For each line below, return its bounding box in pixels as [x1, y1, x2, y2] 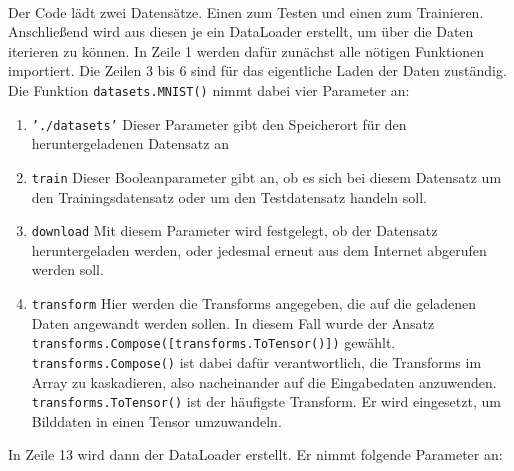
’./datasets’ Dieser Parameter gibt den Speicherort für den [31, 113, 407, 134]
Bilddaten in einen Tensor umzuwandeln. [31, 410, 282, 431]
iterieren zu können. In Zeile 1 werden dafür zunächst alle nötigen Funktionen [8, 40, 485, 61]
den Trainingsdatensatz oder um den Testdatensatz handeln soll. [31, 186, 428, 207]
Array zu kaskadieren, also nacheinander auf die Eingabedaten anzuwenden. [31, 371, 497, 392]
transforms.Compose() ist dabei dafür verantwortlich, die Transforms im [31, 351, 482, 372]
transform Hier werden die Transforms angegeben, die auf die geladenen [31, 292, 477, 313]
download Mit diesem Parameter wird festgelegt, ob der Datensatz [31, 220, 438, 241]
